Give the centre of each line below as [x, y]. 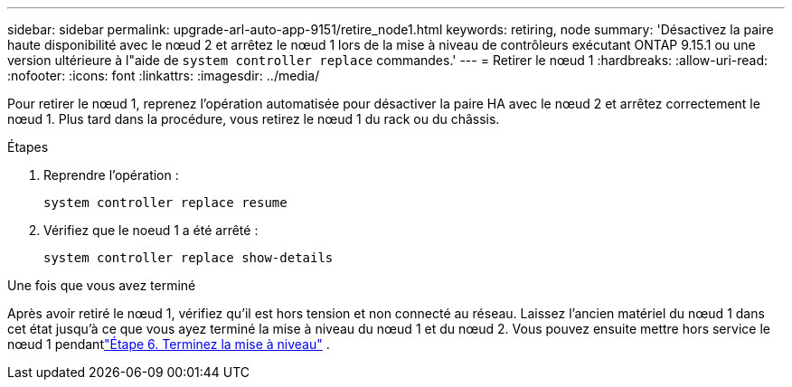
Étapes [28, 147]
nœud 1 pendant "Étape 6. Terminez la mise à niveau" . [169, 344]
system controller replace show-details [189, 258]
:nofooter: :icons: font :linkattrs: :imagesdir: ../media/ [164, 76]
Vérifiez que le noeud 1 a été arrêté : [151, 230]
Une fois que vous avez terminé [102, 285]
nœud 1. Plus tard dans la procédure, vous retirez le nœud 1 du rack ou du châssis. [254, 119]
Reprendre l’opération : [111, 175]
